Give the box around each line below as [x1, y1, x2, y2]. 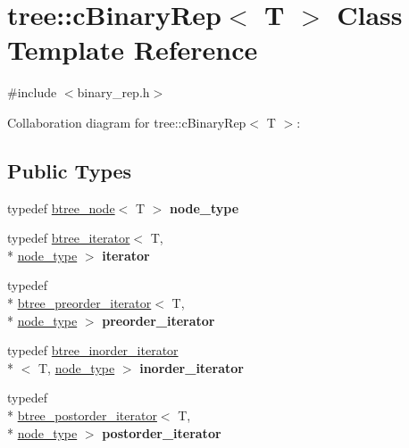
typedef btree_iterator [7, 228, 130, 247]
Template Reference [7, 31, 258, 68]
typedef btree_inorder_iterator [7, 341, 179, 360]
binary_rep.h [77, 83, 150, 102]
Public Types [7, 156, 132, 184]
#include [7, 83, 57, 102]
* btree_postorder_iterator [7, 406, 157, 425]
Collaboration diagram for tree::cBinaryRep [7, 112, 246, 131]
